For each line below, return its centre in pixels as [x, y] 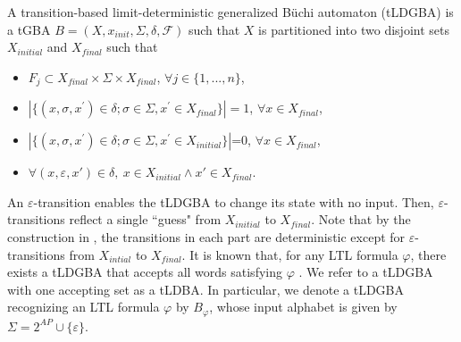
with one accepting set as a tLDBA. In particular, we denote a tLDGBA [206, 289]
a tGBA [29, 29]
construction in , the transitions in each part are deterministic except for [206, 237]
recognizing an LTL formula [84, 307]
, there [428, 254]
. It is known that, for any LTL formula [290, 254]
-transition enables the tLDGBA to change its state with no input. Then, [234, 201]
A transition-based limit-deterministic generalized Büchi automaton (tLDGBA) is [230, 12]
